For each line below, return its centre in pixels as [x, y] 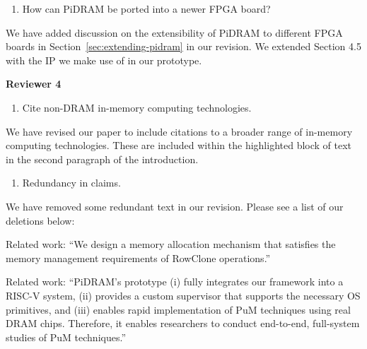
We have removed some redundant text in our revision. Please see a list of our [175, 206]
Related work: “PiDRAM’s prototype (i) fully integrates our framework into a [175, 282]
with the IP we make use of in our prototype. [104, 60]
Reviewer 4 [34, 84]
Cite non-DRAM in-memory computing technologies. [137, 107]
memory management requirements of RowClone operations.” [138, 258]
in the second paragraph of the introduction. [102, 159]
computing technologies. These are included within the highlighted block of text [179, 145]
